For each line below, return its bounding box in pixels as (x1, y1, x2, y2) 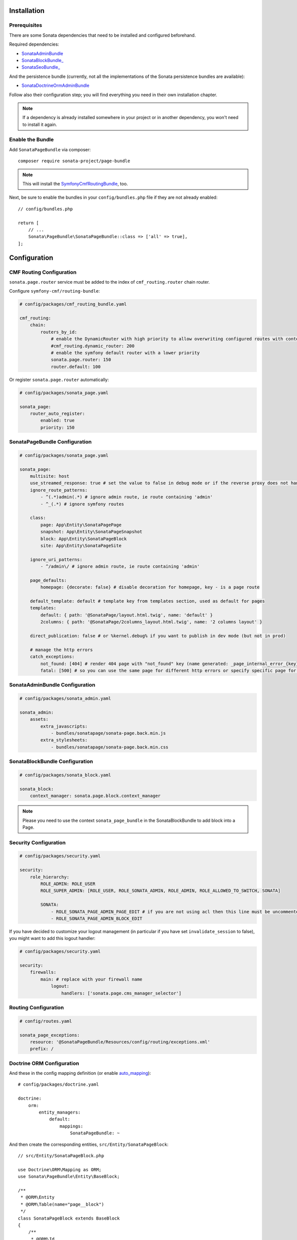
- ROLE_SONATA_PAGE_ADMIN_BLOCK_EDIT (50, 916, 143, 921)
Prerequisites (9, 22, 42, 29)
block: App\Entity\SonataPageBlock (40, 536, 127, 542)
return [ (18, 220, 39, 226)
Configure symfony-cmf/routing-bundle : (9, 288, 100, 294)
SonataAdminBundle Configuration (9, 682, 96, 688)
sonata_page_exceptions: (19, 1032, 80, 1038)
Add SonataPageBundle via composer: (9, 146, 91, 152)
